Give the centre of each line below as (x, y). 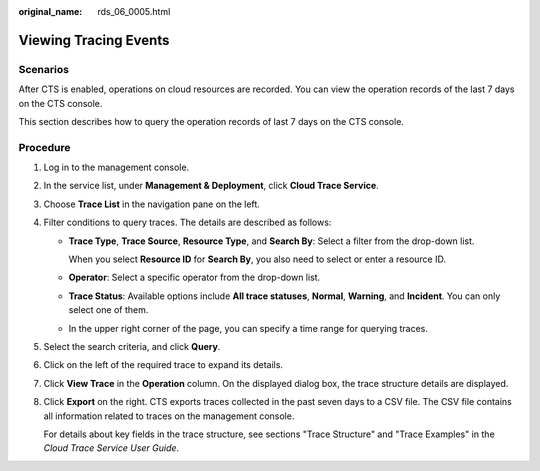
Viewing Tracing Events (94, 40)
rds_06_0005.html (134, 11)
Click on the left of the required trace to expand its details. (163, 365)
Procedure (44, 147)
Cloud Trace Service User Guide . (111, 448)
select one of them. (108, 310)
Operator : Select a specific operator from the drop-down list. (194, 277)
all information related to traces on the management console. (169, 416)
